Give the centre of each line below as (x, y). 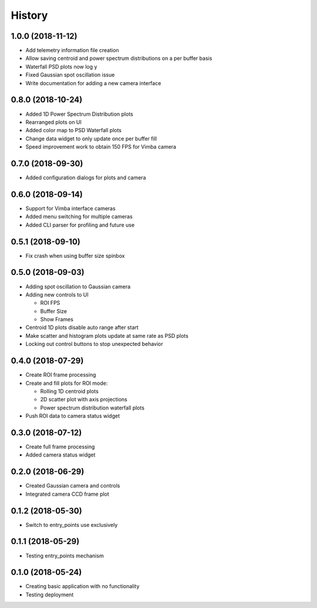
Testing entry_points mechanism (65, 556)
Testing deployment (50, 594)
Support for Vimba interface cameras (70, 208)
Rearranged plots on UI (54, 122)
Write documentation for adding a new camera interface (93, 83)
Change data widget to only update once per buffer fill (91, 139)
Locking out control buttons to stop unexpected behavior (95, 344)
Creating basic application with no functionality (82, 586)
